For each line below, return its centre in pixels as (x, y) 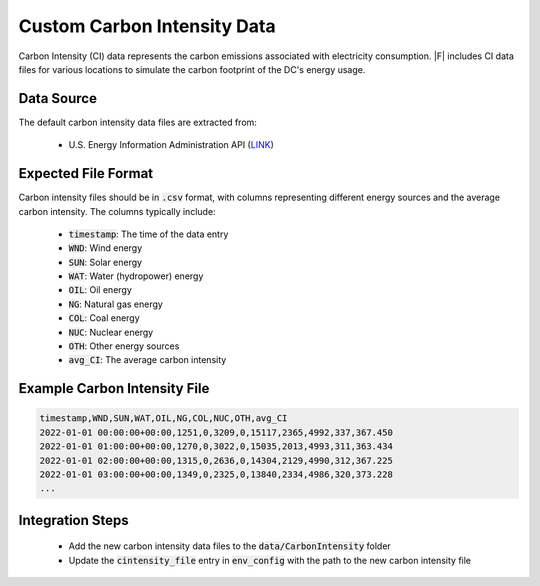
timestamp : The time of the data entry (148, 234)
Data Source (57, 98)
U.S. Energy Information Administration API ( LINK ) (171, 145)
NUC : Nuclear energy (111, 332)
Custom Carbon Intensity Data (147, 26)
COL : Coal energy (104, 318)
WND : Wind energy (105, 248)
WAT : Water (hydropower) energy (136, 276)
